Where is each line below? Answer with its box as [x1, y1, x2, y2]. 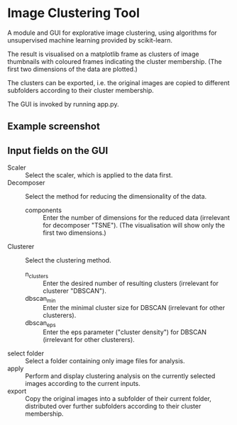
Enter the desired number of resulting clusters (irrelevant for [43, 279, 219, 287]
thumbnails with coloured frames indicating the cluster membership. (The [7, 57, 222, 65]
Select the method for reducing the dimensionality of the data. [25, 192, 207, 201]
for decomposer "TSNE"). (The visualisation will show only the [43, 221, 226, 230]
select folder [7, 349, 45, 358]
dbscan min [25, 294, 56, 304]
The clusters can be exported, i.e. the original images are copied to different [7, 78, 230, 87]
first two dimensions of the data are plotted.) [7, 65, 138, 73]
